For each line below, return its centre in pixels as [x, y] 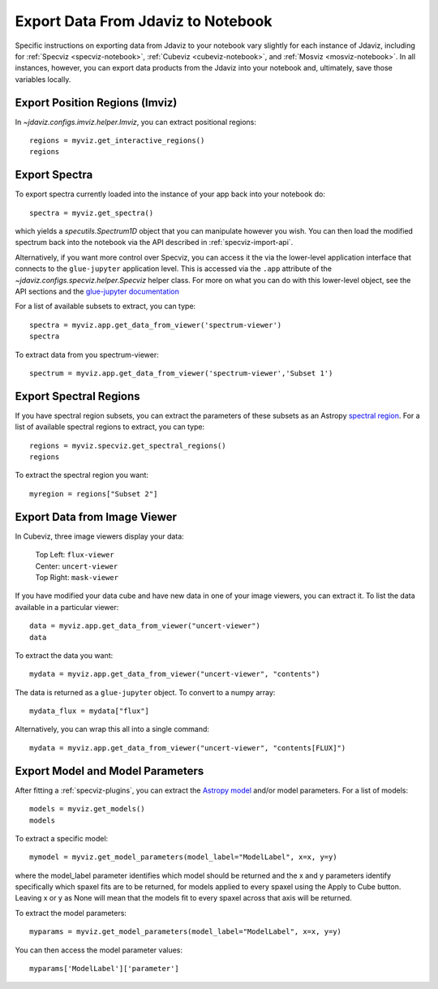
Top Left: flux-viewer [75, 555]
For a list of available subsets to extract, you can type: [105, 306]
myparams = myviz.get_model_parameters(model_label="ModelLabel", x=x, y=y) [186, 932]
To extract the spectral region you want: [82, 475]
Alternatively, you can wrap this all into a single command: [112, 729]
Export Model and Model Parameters [109, 771]
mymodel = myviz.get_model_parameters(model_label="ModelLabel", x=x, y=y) [183, 857]
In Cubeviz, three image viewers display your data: [99, 536]
